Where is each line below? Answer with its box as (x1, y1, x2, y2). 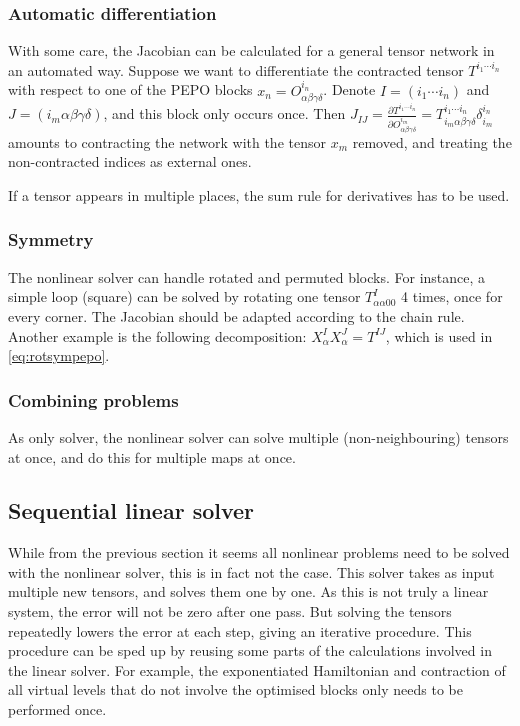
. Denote (323, 79, 376, 100)
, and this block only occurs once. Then (103, 103, 346, 124)
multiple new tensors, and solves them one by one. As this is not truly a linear (8, 581, 489, 602)
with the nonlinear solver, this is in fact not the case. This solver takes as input (8, 561, 495, 582)
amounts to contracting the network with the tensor (8, 131, 326, 152)
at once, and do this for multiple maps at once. (8, 446, 296, 467)
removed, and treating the (352, 131, 512, 152)
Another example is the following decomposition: (8, 325, 307, 346)
